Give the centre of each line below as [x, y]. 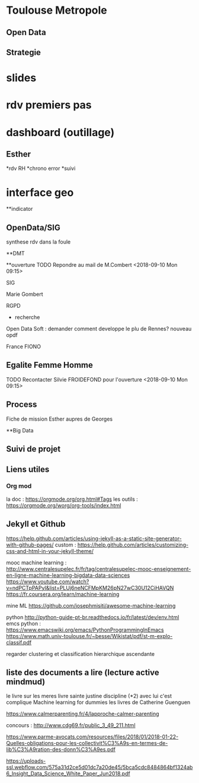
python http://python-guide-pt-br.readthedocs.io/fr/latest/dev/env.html [93, 617]
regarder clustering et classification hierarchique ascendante [81, 653]
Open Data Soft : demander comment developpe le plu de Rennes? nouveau [99, 329]
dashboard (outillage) [60, 132]
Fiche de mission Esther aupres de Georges [60, 419]
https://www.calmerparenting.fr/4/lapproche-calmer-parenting [83, 714]
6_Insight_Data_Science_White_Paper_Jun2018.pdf [68, 773]
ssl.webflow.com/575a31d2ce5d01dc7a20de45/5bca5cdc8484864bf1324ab [99, 768]
